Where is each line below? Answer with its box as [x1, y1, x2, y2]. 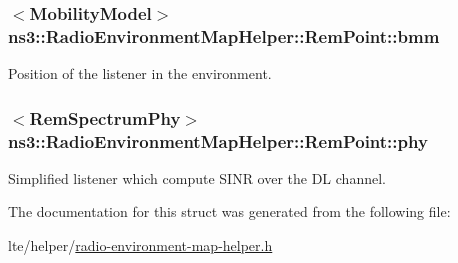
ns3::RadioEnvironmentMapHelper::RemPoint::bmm [8, 23, 440, 48]
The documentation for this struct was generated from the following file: [8, 201, 451, 222]
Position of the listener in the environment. [8, 63, 272, 84]
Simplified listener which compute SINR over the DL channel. [8, 167, 386, 188]
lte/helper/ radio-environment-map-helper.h [8, 235, 273, 256]
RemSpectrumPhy [29, 105, 181, 130]
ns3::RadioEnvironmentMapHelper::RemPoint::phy [8, 128, 428, 153]
